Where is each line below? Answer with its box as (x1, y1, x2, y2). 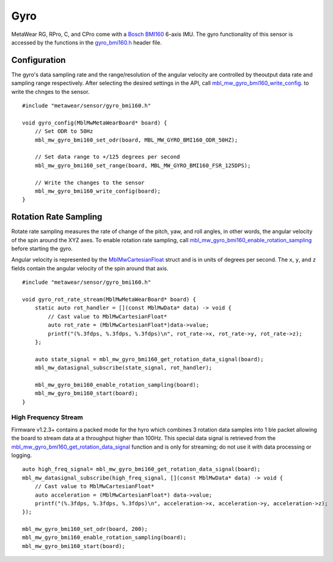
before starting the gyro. (11, 245, 73, 252)
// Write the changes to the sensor (34, 179, 145, 186)
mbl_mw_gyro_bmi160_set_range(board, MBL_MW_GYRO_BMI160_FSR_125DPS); (34, 162, 251, 169)
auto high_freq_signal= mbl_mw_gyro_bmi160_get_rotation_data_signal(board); (22, 466, 261, 473)
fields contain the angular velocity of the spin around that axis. (11, 264, 169, 272)
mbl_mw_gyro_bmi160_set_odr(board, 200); (22, 525, 148, 533)
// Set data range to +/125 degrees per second (34, 153, 180, 160)
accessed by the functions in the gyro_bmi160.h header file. (11, 38, 162, 46)
